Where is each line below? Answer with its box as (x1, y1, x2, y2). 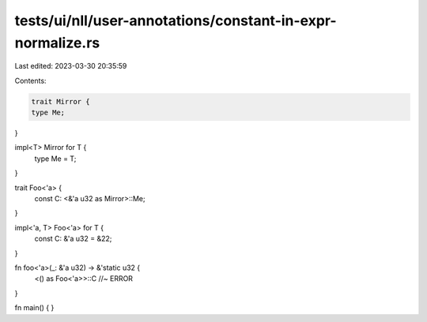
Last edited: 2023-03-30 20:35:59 (14, 62, 127, 71)
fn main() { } (14, 303, 55, 313)
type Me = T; (34, 154, 77, 163)
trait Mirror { (31, 97, 90, 106)
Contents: (14, 76, 47, 85)
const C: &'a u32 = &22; (34, 234, 112, 244)
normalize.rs (14, 34, 100, 51)
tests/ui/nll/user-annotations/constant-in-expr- (14, 12, 337, 29)
